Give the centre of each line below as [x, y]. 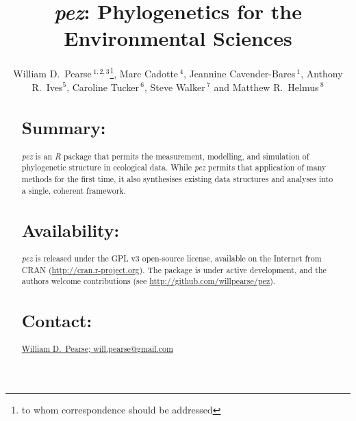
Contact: [57, 321]
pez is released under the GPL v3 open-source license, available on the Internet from [171, 258]
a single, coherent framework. [74, 190]
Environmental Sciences [178, 38]
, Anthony [322, 73]
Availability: [71, 230]
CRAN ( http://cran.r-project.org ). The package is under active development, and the [174, 269]
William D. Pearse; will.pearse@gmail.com [97, 349]
